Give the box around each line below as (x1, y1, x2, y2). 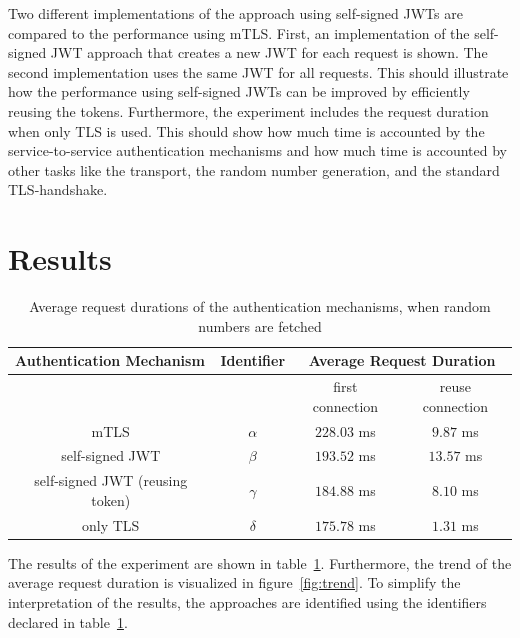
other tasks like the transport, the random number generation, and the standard (8, 159, 500, 180)
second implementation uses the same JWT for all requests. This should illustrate (8, 61, 509, 82)
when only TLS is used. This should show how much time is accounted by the (8, 120, 485, 141)
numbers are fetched (198, 315, 322, 336)
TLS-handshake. (8, 179, 108, 200)
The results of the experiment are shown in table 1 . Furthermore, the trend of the (8, 552, 512, 573)
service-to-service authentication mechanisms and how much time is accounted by (8, 140, 507, 161)
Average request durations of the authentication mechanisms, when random (29, 296, 491, 317)
